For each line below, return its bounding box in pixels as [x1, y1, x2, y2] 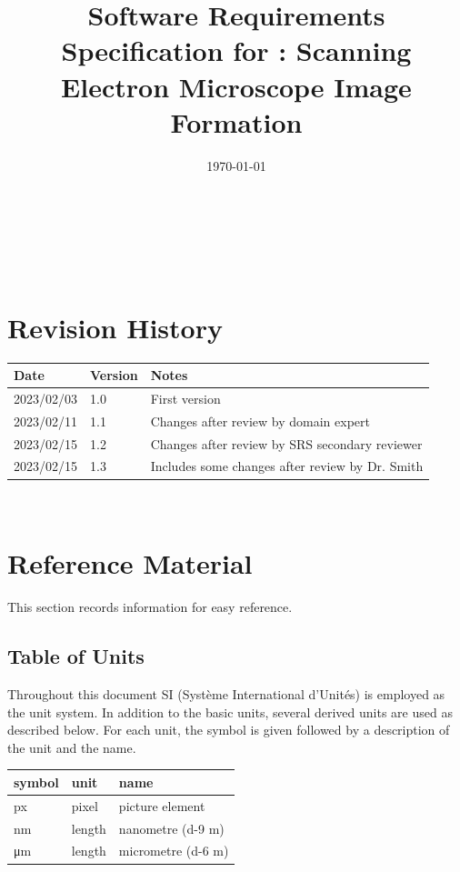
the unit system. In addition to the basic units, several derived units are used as [7, 702, 453, 721]
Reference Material [7, 545, 253, 582]
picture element [118, 796, 205, 815]
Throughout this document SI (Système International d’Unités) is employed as [7, 685, 445, 704]
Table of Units [7, 642, 145, 670]
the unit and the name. [7, 737, 136, 757]
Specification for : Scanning [61, 32, 412, 69]
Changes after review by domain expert [150, 411, 370, 430]
